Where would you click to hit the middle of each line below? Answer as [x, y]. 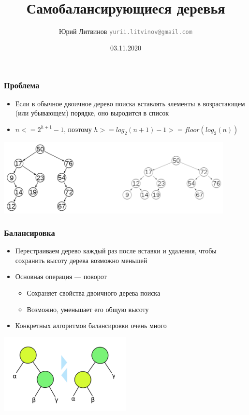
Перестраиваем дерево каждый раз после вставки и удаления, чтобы [116, 251]
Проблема [22, 85]
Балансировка [29, 232]
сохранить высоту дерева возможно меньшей [81, 260]
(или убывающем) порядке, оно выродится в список [92, 113]
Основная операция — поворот [61, 276]
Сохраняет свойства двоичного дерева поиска [94, 292]
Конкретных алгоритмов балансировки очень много [91, 325]
